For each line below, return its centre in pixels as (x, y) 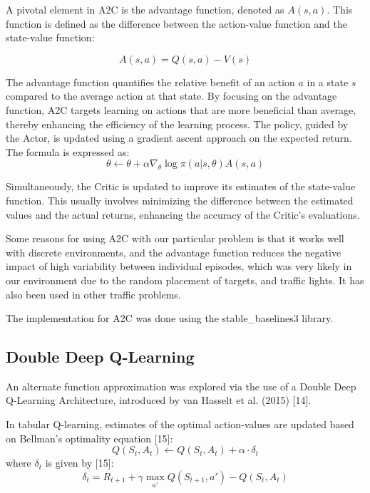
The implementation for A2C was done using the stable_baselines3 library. (170, 318)
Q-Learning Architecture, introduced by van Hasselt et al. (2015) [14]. (159, 400)
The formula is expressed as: (68, 151)
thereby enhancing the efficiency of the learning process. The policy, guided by (177, 124)
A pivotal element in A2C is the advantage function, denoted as (145, 9)
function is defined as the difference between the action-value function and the (176, 23)
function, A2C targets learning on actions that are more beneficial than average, (181, 109)
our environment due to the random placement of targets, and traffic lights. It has (185, 280)
